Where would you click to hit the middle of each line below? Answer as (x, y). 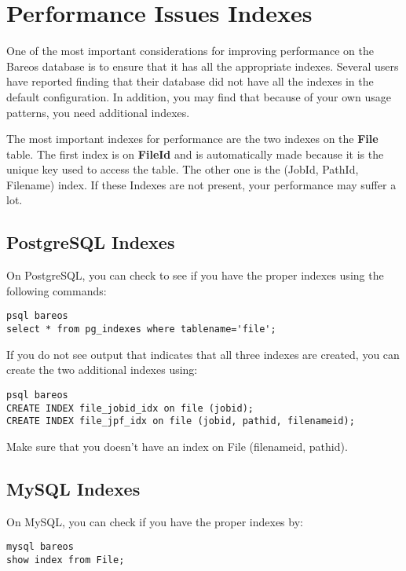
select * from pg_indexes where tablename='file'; (141, 329)
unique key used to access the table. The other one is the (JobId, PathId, (183, 169)
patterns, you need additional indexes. (98, 112)
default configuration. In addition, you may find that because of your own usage (199, 96)
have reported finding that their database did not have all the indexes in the (190, 81)
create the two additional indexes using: (102, 370)
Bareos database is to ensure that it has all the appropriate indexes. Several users (203, 66)
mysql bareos (40, 547)
